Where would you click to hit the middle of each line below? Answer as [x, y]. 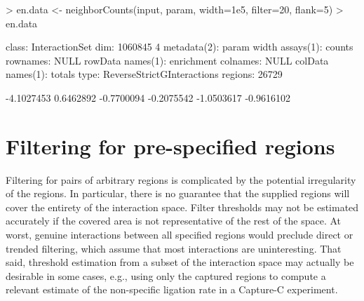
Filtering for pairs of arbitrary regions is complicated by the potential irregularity [181, 179]
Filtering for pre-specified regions [170, 146]
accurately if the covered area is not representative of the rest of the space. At [174, 221]
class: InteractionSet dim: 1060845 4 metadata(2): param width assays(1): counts [180, 47]
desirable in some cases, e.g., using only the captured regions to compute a [166, 275]
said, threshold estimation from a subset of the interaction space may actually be [180, 262]
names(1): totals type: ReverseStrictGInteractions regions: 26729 [144, 74]
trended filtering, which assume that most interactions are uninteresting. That [174, 248]
